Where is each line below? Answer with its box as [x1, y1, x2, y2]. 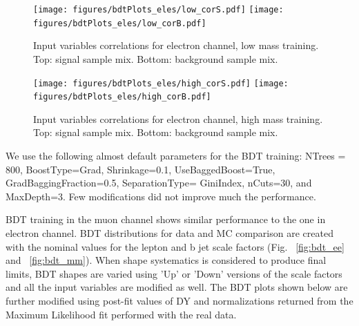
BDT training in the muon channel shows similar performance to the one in [6, 212, 326, 227]
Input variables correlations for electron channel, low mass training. [33, 38, 319, 52]
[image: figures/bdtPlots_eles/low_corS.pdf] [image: [33, 5, 284, 15]
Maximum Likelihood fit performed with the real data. [6, 307, 237, 321]
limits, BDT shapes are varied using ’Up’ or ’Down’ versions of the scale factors [6, 266, 342, 280]
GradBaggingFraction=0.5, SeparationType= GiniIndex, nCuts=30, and [6, 175, 312, 190]
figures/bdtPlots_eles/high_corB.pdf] [33, 92, 211, 102]
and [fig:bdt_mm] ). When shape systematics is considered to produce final [6, 253, 327, 267]
